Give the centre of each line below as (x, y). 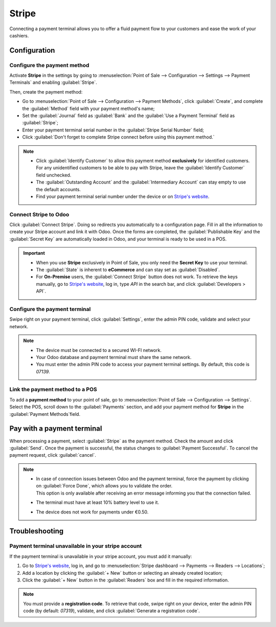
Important (34, 253)
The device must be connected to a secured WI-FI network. (99, 350)
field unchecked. (54, 175)
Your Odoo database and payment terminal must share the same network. (114, 357)
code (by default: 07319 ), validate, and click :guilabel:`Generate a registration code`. (112, 611)
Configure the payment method (49, 65)
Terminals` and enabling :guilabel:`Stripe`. (53, 82)
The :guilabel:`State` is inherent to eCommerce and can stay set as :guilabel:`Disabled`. (128, 270)
